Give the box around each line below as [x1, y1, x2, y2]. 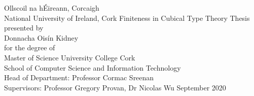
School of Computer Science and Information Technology [4, 62, 181, 73]
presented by [4, 22, 44, 33]
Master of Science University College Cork [4, 52, 135, 62]
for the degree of [4, 42, 55, 53]
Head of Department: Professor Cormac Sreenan [4, 72, 154, 83]
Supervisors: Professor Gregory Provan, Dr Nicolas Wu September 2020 [4, 82, 226, 92]
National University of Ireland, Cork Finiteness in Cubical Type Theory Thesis [4, 12, 250, 23]
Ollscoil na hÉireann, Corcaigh [4, 3, 99, 13]
